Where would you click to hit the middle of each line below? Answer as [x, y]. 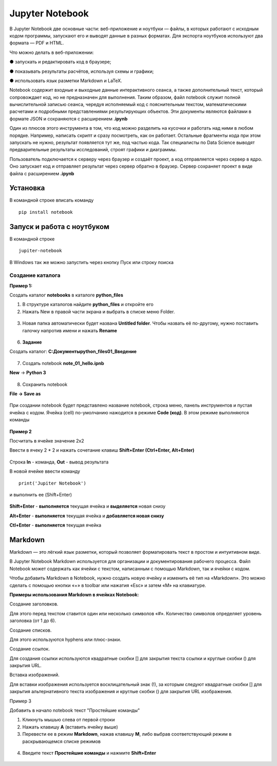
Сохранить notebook [45, 384]
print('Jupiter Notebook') [53, 483]
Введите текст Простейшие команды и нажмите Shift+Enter [89, 753]
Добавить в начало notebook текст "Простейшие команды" [75, 711]
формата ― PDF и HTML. [37, 43]
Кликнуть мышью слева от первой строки [68, 720]
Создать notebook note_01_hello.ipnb [63, 363]
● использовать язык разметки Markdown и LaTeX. [66, 80]
